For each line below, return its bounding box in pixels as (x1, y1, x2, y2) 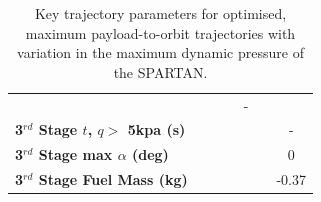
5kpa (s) (127, 119, 186, 140)
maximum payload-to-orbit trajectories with (25, 22, 296, 43)
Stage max (38, 144, 113, 165)
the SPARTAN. (113, 61, 208, 82)
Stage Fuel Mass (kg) (38, 169, 188, 190)
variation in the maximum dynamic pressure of (17, 42, 304, 63)
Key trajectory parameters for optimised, (34, 3, 287, 23)
